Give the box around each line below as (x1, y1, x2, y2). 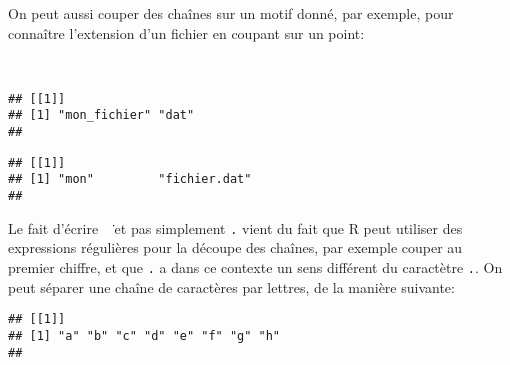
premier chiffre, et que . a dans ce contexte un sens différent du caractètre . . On (8, 256, 503, 277)
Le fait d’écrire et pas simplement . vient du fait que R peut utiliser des (8, 217, 463, 238)
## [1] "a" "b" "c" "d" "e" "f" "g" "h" (8, 328, 281, 343)
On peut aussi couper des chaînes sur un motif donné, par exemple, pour (8, 3, 454, 23)
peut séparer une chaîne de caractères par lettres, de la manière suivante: (8, 276, 455, 297)
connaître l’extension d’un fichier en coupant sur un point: (8, 22, 365, 43)
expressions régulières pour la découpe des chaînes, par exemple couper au (8, 237, 463, 258)
